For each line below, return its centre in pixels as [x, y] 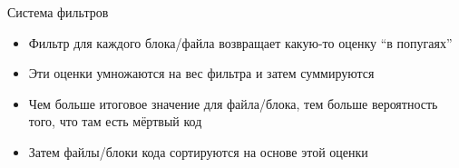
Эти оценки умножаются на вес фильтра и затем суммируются [201, 73]
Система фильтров [58, 12]
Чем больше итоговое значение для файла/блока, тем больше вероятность [233, 103]
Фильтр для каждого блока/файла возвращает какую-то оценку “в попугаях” [240, 42]
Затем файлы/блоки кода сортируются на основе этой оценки [198, 151]
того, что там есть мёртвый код [115, 121]
